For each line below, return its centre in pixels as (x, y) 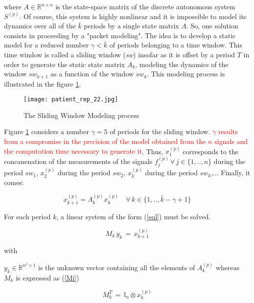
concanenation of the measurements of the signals (78, 161)
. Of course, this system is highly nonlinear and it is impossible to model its (133, 16)
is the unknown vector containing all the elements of (117, 267)
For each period (27, 216)
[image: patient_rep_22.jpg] (71, 100)
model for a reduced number (46, 45)
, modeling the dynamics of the (182, 64)
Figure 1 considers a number (46, 131)
